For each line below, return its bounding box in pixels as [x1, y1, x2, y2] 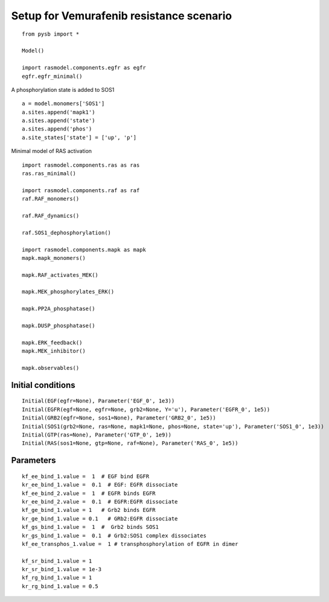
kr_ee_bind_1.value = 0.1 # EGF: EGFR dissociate [22, 481, 178, 488]
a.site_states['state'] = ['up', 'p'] [22, 134, 137, 141]
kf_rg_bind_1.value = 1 [22, 574, 92, 581]
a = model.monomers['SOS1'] [22, 100, 105, 107]
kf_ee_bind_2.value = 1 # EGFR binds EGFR [22, 490, 156, 497]
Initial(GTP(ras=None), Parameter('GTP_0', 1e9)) [22, 431, 172, 438]
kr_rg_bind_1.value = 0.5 [22, 583, 99, 589]
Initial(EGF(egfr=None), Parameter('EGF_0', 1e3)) [22, 398, 175, 404]
